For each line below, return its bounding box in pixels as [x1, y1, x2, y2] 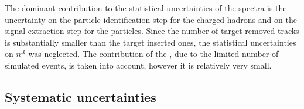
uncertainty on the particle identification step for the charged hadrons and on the [5, 13, 297, 25]
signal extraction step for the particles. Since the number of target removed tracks [5, 25, 299, 37]
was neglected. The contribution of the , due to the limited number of [28, 47, 279, 60]
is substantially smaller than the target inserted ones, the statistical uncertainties [5, 36, 296, 48]
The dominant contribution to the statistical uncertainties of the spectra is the [5, 2, 287, 13]
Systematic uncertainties [5, 87, 156, 105]
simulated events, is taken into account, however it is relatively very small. [5, 59, 272, 71]
